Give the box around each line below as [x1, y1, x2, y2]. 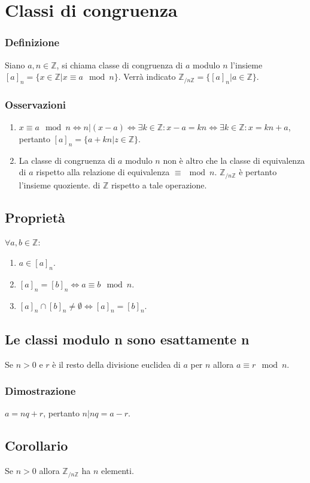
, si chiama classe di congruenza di [56, 58, 183, 71]
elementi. [101, 464, 134, 477]
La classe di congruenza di [19, 154, 116, 166]
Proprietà [5, 208, 65, 226]
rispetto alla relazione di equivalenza [36, 166, 170, 178]
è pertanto [239, 166, 277, 178]
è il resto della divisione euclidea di [52, 358, 181, 370]
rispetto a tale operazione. [111, 178, 207, 191]
